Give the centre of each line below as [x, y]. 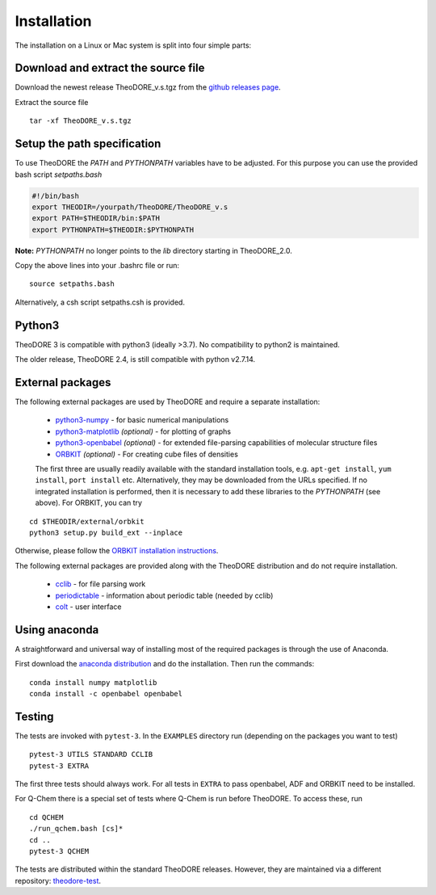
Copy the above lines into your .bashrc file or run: [97, 266]
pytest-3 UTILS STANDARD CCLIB [91, 754]
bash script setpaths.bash [59, 174]
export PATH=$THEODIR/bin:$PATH [96, 218]
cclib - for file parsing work [101, 584]
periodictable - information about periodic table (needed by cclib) [164, 595]
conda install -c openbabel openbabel [106, 693]
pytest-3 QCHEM [59, 851]
